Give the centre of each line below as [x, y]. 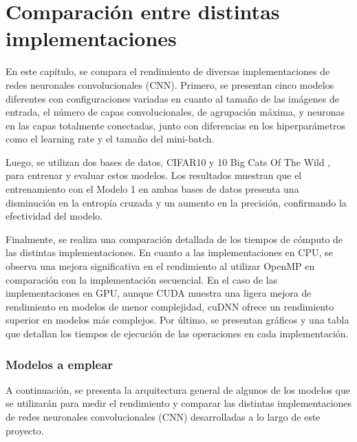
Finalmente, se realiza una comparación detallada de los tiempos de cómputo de [174, 239]
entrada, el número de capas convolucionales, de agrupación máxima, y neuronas [175, 112]
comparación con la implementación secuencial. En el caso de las [142, 279]
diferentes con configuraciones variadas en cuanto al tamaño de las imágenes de [173, 98]
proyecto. [25, 430]
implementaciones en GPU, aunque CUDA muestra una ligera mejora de [159, 293]
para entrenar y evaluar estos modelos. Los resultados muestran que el [154, 175]
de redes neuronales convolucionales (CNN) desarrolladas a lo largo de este [163, 417]
